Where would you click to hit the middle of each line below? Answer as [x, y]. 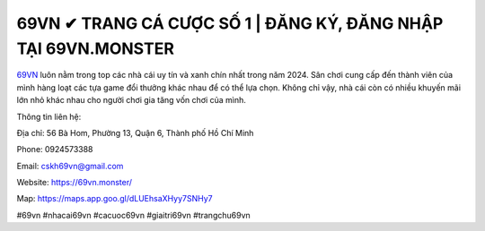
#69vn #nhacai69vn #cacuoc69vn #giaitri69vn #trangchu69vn [133, 215]
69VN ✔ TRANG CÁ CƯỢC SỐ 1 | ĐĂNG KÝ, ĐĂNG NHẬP [230, 23]
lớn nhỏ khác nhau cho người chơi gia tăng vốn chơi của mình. [132, 100]
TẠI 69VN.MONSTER [96, 48]
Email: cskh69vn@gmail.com [70, 166]
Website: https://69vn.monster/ [75, 183]
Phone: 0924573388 [55, 150]
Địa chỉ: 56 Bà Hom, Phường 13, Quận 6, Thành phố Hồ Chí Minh [135, 133]
